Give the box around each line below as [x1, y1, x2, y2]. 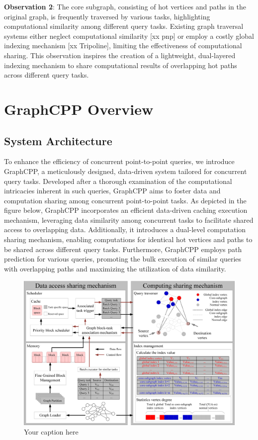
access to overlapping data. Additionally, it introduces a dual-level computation [4, 224, 246, 235]
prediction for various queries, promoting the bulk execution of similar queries [4, 254, 242, 264]
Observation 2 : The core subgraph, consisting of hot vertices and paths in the [4, 1, 246, 11]
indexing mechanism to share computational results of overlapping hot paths [4, 60, 237, 70]
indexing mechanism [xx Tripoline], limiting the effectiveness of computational [4, 40, 242, 51]
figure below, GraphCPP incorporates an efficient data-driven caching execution [4, 205, 248, 215]
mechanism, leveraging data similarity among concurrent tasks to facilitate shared [4, 214, 254, 225]
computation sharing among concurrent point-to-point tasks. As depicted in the [4, 195, 247, 205]
